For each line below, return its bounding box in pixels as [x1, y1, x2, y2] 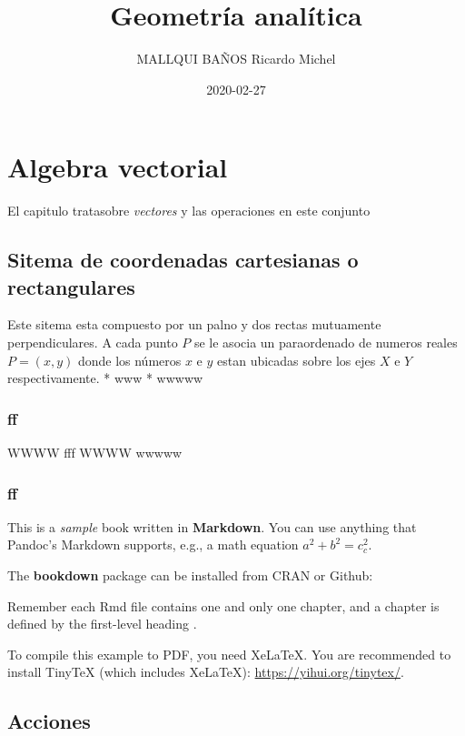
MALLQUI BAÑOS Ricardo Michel [136, 49, 336, 68]
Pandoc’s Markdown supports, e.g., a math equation [7, 535, 299, 554]
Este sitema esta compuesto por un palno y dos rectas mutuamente [7, 315, 381, 334]
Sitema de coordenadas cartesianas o [7, 246, 359, 274]
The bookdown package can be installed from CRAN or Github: [7, 566, 373, 585]
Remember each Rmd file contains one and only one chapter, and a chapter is [7, 596, 440, 615]
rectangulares [7, 272, 135, 300]
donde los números [77, 350, 182, 369]
